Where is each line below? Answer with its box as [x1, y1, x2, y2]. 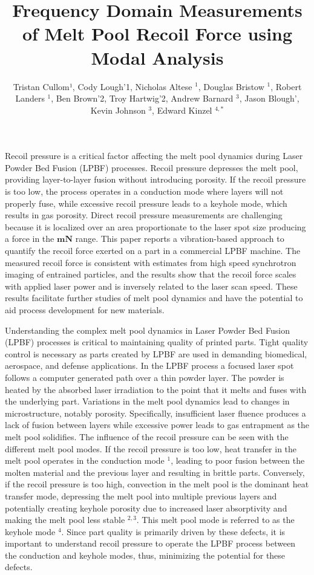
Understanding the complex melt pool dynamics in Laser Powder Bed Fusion [5, 323, 290, 336]
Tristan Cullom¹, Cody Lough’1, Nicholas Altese [13, 80, 192, 93]
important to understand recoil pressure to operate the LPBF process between [5, 537, 296, 550]
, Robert [270, 80, 302, 93]
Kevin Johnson [90, 103, 146, 116]
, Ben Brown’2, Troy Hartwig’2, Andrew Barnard [51, 92, 234, 105]
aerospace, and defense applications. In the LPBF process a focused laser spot [5, 359, 294, 372]
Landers [15, 92, 45, 105]
